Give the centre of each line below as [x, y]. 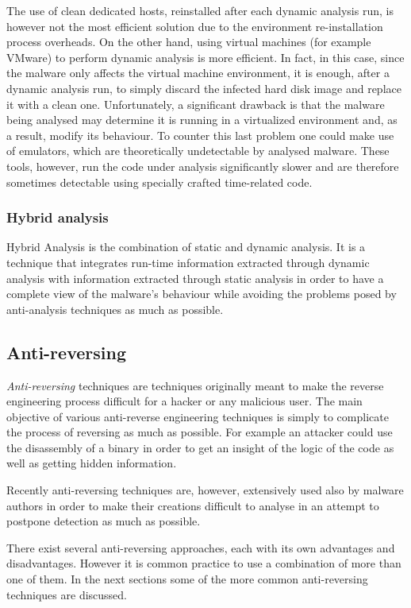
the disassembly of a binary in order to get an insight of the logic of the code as [200, 447]
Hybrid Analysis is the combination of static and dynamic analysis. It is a [186, 247]
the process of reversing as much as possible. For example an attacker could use [200, 432]
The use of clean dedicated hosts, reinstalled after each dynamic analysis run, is [200, 10]
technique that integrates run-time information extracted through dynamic [188, 262]
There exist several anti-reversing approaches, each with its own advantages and [201, 547]
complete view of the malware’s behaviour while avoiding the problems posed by [202, 294]
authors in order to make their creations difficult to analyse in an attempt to [193, 505]
